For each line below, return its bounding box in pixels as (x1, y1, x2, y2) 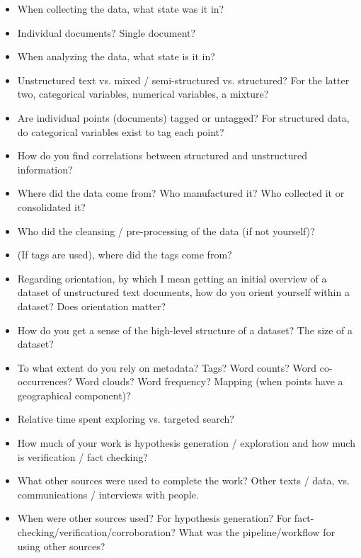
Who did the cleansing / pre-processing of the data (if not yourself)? (17, 223, 315, 238)
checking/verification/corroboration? (17, 525, 176, 540)
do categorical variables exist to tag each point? (17, 124, 224, 139)
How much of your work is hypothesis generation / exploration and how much (17, 435, 355, 450)
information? (17, 161, 73, 176)
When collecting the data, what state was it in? (17, 1, 224, 16)
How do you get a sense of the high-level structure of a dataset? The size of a (17, 322, 353, 337)
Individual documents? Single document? (17, 25, 196, 40)
